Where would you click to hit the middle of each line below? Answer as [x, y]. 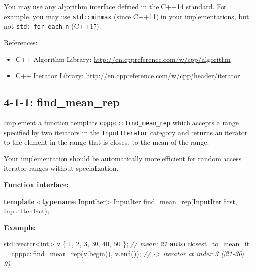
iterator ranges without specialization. [61, 168]
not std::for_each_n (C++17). [53, 26]
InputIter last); [27, 211]
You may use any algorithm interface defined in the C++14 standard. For [115, 6]
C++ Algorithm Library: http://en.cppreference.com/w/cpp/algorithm [123, 59]
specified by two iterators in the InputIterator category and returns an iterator [126, 132]
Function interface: [36, 184]
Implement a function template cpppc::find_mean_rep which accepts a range [121, 122]
